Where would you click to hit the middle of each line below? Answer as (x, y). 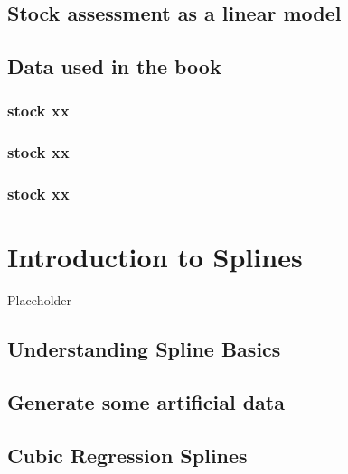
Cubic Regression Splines (127, 455)
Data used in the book (114, 66)
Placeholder (40, 300)
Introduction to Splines (155, 257)
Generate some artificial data (146, 401)
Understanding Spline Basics (144, 349)
